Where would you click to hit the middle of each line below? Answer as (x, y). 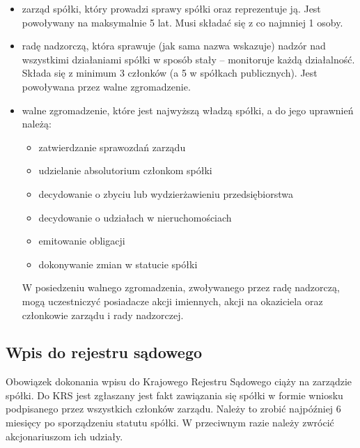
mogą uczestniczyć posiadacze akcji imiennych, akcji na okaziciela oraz (172, 301)
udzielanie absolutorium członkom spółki (125, 170)
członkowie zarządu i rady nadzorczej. (103, 315)
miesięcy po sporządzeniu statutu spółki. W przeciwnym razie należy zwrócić (170, 423)
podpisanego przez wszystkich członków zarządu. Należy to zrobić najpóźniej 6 (173, 409)
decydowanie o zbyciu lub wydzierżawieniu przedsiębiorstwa (166, 193)
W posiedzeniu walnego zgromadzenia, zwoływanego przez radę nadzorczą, (181, 287)
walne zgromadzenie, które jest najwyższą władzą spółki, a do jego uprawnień (188, 110)
